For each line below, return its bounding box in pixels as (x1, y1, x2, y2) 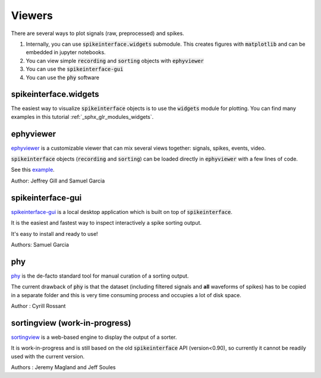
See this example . (11, 166, 55, 174)
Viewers (11, 9, 53, 22)
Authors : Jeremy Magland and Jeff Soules (11, 364, 116, 371)
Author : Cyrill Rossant (11, 303, 66, 310)
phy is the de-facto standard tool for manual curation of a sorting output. (11, 272, 189, 279)
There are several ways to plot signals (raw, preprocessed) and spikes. (11, 30, 184, 37)
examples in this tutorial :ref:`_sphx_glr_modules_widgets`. (11, 113, 154, 120)
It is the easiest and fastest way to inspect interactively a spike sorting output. (11, 219, 202, 226)
